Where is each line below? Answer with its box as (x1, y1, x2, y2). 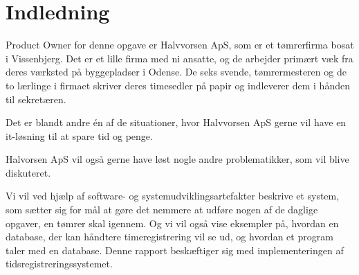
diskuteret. (6, 165, 51, 179)
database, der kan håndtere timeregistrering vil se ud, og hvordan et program (6, 229, 333, 244)
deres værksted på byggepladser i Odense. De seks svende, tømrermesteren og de (6, 64, 347, 79)
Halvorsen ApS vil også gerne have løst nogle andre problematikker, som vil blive (6, 152, 349, 166)
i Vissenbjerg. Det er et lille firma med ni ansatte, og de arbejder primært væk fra (6, 51, 353, 65)
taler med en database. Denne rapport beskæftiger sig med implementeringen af (6, 242, 344, 257)
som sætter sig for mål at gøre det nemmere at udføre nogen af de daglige (6, 202, 318, 217)
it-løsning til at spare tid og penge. (6, 128, 153, 143)
